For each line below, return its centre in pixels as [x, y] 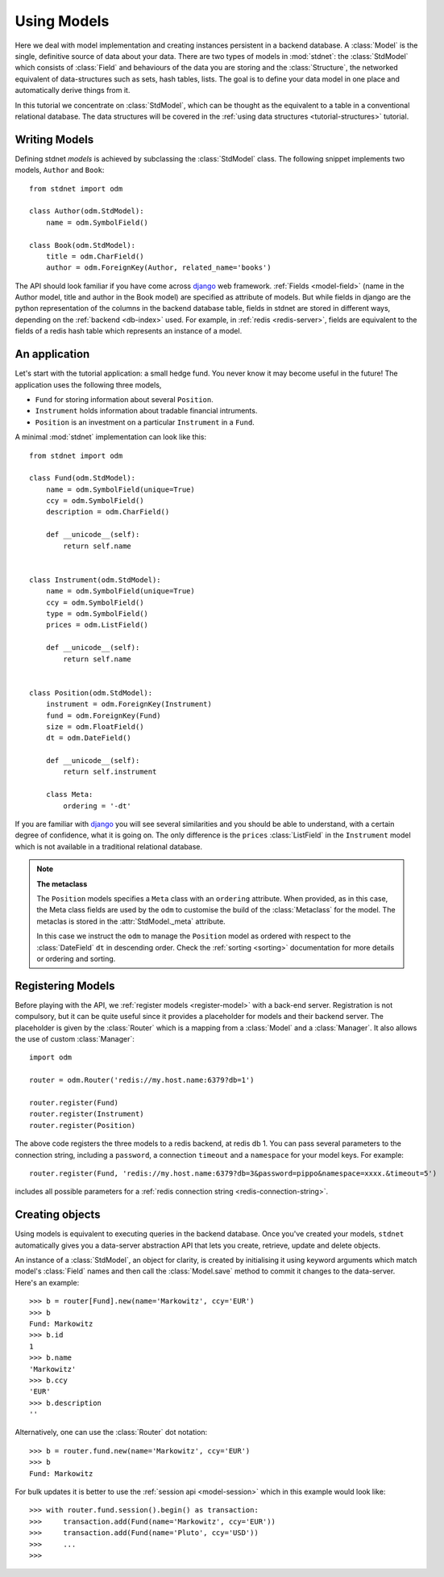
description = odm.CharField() [108, 512]
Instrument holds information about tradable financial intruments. [146, 411]
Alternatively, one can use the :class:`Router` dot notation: [111, 1432]
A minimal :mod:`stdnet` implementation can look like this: [111, 437]
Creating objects [58, 1215]
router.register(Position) [83, 1125]
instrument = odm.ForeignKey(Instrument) [129, 704]
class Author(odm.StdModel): [87, 211]
